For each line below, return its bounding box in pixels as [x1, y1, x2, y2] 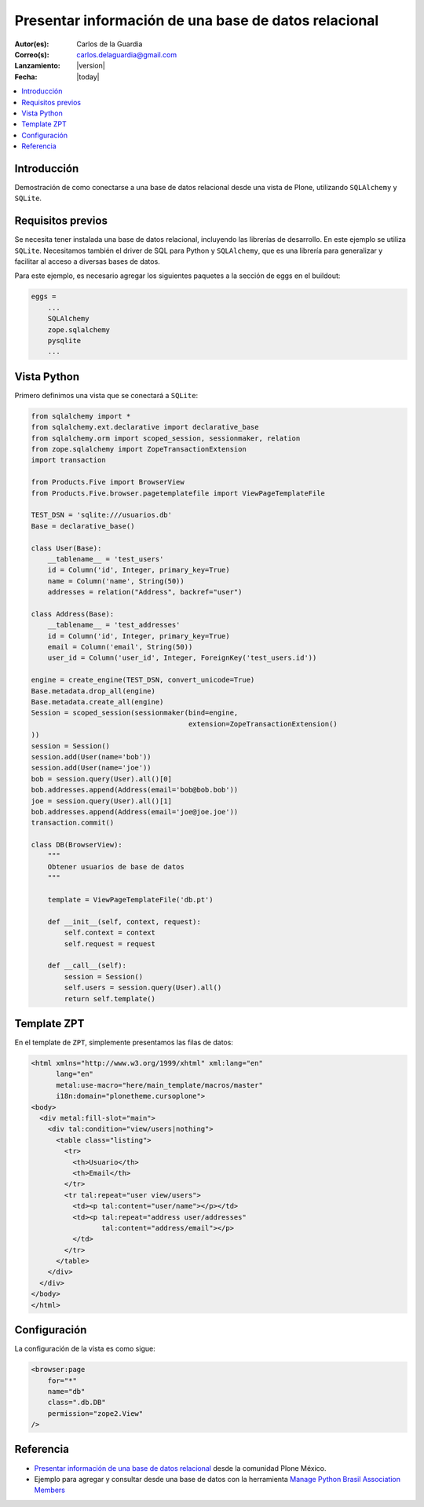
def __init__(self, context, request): [47, 917, 202, 926]
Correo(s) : [14, 49, 50, 59]
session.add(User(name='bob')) [31, 752, 152, 761]
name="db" [47, 1387, 86, 1395]
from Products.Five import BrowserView [31, 477, 185, 487]
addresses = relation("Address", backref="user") [47, 587, 243, 597]
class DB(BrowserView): [31, 840, 123, 850]
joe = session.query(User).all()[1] [31, 796, 173, 805]
